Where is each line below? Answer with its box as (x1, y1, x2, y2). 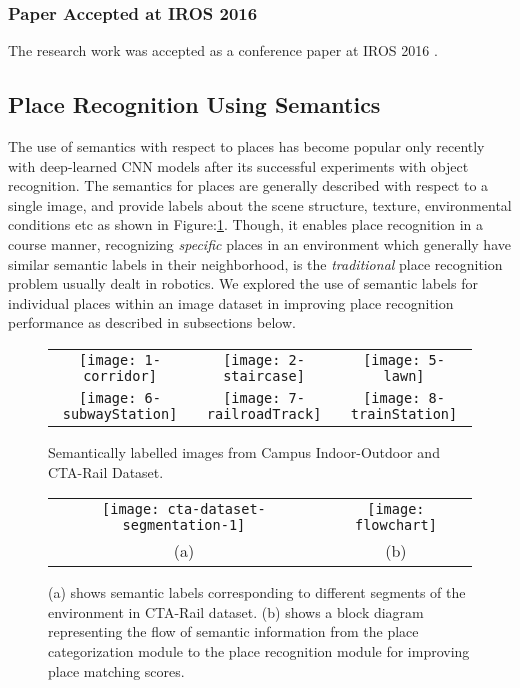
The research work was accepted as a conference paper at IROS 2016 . (8, 40, 438, 61)
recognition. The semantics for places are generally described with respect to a (8, 175, 489, 196)
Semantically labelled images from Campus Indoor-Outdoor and (48, 441, 440, 462)
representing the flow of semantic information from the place (48, 621, 419, 642)
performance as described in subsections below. (8, 312, 296, 333)
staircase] (223, 367, 305, 384)
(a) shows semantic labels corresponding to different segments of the (48, 582, 466, 603)
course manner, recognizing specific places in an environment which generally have (8, 233, 511, 254)
